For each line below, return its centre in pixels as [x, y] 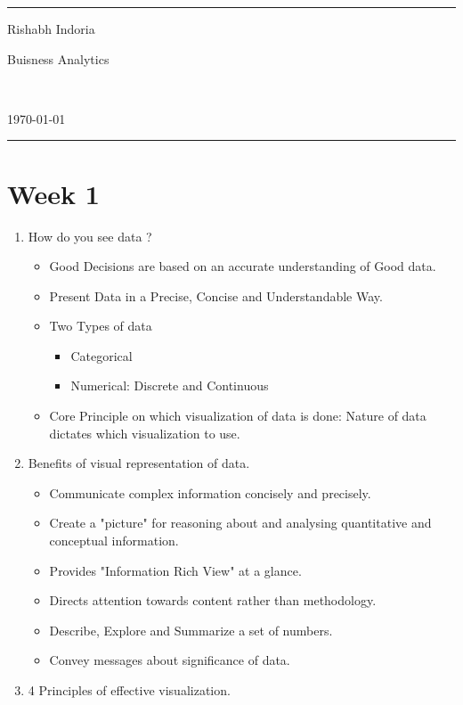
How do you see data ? [90, 236]
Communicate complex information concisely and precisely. [210, 492]
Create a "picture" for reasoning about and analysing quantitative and [240, 523]
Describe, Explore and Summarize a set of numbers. [191, 630]
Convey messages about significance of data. [170, 660]
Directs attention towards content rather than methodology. [213, 600]
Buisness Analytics [58, 58]
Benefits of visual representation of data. [139, 463]
